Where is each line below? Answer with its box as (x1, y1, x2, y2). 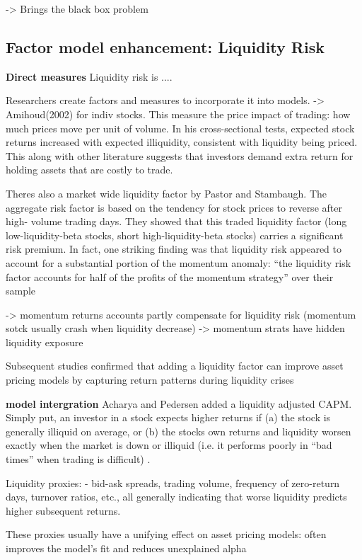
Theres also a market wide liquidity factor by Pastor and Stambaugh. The (6, 185, 327, 200)
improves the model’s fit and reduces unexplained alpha (6, 541, 247, 556)
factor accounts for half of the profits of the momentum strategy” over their (6, 269, 334, 284)
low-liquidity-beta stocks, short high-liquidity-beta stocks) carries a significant (6, 227, 344, 242)
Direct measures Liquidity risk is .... (6, 69, 173, 84)
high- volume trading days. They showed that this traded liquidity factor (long (6, 214, 347, 229)
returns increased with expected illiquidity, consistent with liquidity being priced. (6, 135, 358, 149)
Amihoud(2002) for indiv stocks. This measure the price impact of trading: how (6, 106, 351, 121)
